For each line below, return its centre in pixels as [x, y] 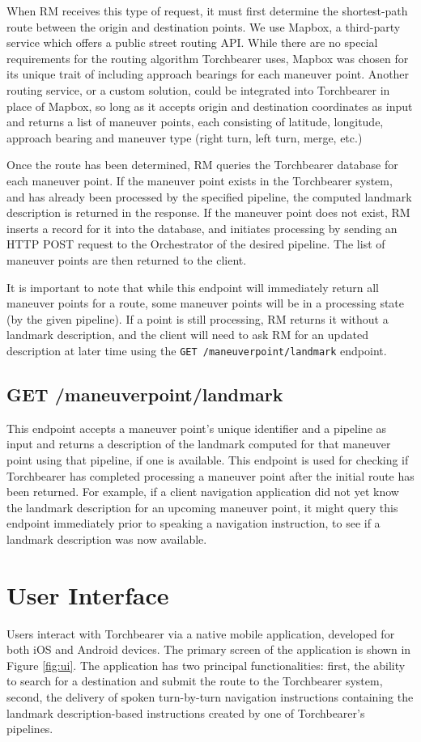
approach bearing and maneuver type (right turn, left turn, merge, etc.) [185, 137]
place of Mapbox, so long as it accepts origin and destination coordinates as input [210, 106]
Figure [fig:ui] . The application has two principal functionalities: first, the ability [206, 665]
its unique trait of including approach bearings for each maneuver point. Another [208, 74]
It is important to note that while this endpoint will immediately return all [193, 287]
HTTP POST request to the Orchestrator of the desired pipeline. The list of [196, 244]
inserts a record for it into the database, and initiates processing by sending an [202, 228]
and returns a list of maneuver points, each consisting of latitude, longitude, [195, 122]
